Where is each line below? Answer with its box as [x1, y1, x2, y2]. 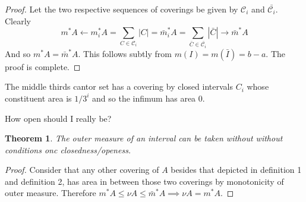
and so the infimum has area [92, 91, 196, 104]
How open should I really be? [5, 112, 112, 124]
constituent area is [5, 91, 72, 104]
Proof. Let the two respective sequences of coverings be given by [5, 3, 238, 15]
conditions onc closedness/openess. [5, 143, 131, 156]
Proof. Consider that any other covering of [5, 163, 159, 176]
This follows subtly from [83, 47, 172, 59]
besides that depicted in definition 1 [171, 163, 302, 176]
